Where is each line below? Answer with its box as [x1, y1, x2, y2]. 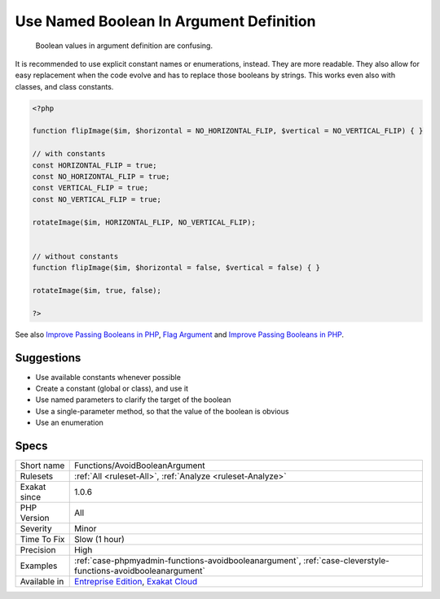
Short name [20, 460, 65, 471]
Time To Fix [20, 534, 65, 545]
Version [20, 513, 50, 524]
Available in [20, 576, 64, 588]
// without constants [32, 251, 119, 260]
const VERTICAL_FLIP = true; [32, 183, 149, 193]
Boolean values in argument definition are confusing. [35, 41, 213, 50]
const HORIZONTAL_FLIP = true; [32, 160, 158, 170]
